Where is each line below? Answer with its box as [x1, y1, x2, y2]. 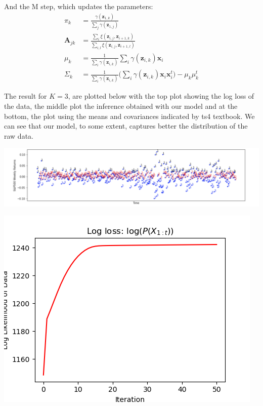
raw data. [4, 130, 33, 141]
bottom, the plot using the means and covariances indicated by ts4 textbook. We [4, 110, 255, 121]
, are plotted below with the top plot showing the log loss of [68, 91, 254, 101]
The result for [4, 91, 47, 101]
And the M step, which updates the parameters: [4, 1, 153, 11]
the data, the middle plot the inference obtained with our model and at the [4, 100, 238, 111]
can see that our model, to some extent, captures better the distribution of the [4, 120, 248, 131]
